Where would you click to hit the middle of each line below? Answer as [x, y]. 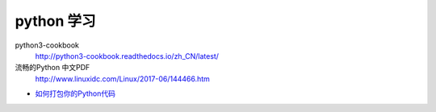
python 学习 [55, 21]
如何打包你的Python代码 [75, 93]
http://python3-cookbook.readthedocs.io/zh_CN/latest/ [127, 56]
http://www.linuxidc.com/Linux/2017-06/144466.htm [122, 79]
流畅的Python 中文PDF [52, 68]
